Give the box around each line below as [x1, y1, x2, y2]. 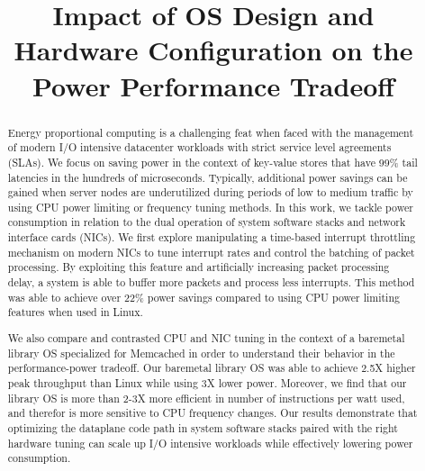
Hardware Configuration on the [14, 32, 413, 68]
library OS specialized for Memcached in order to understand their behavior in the [7, 345, 395, 360]
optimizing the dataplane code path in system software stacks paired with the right [7, 420, 398, 435]
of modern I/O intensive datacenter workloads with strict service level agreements [7, 140, 392, 155]
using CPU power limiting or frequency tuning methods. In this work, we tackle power [7, 199, 413, 214]
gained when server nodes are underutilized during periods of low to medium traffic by [7, 185, 413, 200]
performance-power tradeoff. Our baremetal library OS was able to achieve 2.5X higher [7, 360, 416, 376]
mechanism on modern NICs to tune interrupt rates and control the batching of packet [7, 244, 415, 259]
